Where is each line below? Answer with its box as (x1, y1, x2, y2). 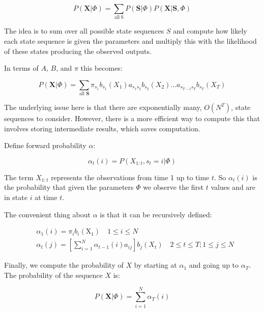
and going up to (189, 260, 239, 270)
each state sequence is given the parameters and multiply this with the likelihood (4, 35, 257, 46)
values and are (211, 182, 256, 192)
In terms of (4, 63, 39, 73)
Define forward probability (4, 140, 86, 151)
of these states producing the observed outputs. (4, 45, 152, 56)
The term (4, 172, 34, 182)
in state (4, 192, 27, 202)
